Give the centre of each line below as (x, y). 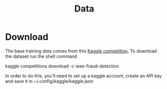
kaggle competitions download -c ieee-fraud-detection (62, 66)
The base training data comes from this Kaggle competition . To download (81, 51)
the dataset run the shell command (41, 56)
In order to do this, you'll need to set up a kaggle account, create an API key (83, 75)
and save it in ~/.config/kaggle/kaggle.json (49, 81)
